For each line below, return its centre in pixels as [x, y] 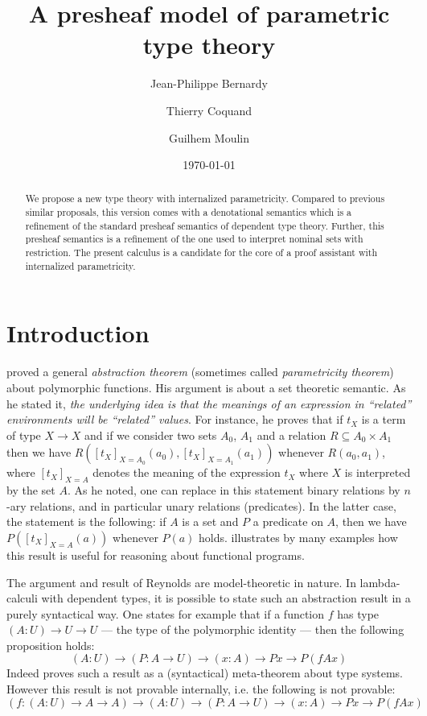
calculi [22, 598]
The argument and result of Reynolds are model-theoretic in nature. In [181, 582]
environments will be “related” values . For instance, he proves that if [175, 419]
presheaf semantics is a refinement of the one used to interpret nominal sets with [194, 239]
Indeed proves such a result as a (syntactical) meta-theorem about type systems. [205, 673]
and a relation [292, 435]
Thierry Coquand [209, 110]
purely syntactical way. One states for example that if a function [166, 613]
